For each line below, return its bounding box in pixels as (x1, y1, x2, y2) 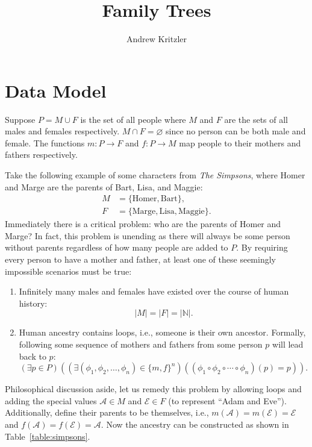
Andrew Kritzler (126, 33, 187, 45)
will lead (272, 338, 304, 351)
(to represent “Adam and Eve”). (168, 394, 287, 407)
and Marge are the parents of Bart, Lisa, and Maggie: (5, 180, 203, 193)
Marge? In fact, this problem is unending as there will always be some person (5, 229, 290, 242)
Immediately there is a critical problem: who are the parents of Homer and (5, 217, 281, 230)
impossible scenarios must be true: (5, 264, 132, 277)
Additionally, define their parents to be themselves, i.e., (5, 406, 209, 419)
